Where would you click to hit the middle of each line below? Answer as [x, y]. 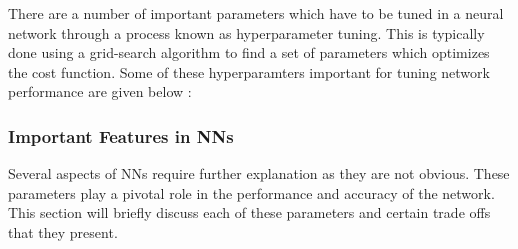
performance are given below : [100, 91]
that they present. [63, 231]
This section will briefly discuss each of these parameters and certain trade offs [249, 212]
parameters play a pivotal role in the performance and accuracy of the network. [251, 192]
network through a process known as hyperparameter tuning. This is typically [246, 32]
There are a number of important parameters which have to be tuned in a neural [256, 13]
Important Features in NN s [121, 135]
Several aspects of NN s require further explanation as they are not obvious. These [259, 173]
